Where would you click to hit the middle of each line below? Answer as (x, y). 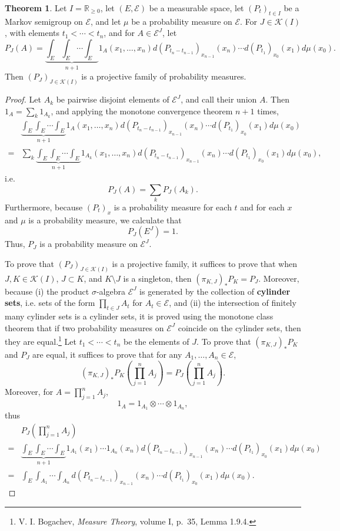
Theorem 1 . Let (36, 8)
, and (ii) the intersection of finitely (233, 303)
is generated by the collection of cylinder (215, 291)
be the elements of (156, 341)
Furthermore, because (44, 207)
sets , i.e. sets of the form (50, 303)
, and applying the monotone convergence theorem (142, 111)
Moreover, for (29, 392)
